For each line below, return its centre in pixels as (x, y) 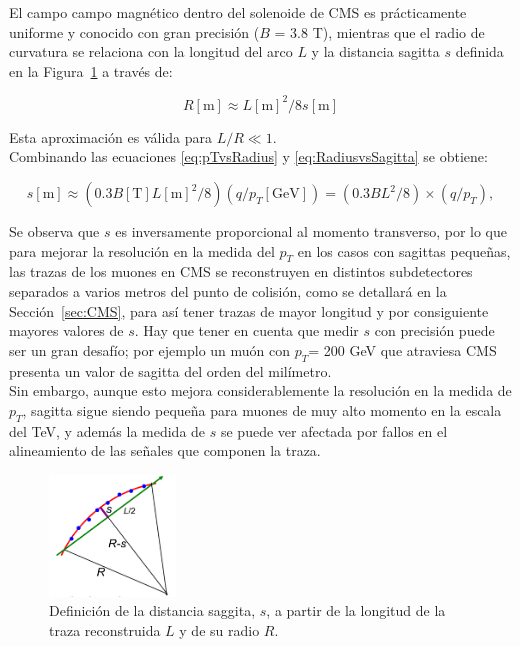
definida (479, 51)
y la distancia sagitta (375, 51)
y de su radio (219, 629)
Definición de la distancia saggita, (152, 610)
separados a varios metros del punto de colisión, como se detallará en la (228, 291)
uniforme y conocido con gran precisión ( (134, 31)
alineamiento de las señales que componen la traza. (165, 450)
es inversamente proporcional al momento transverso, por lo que (311, 231)
